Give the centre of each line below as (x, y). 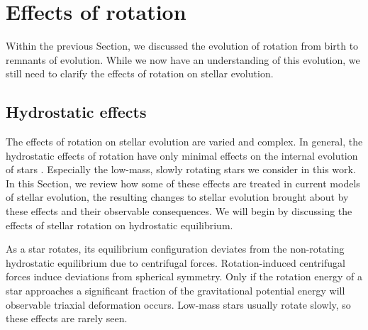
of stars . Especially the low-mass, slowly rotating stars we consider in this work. (181, 169)
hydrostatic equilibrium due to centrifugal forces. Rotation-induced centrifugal (175, 262)
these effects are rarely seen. (67, 318)
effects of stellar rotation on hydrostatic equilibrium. (119, 225)
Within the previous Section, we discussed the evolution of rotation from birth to (182, 46)
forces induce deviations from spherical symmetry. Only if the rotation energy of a (184, 276)
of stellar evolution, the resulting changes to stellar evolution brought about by (177, 197)
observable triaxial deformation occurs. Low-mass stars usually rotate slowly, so (178, 304)
